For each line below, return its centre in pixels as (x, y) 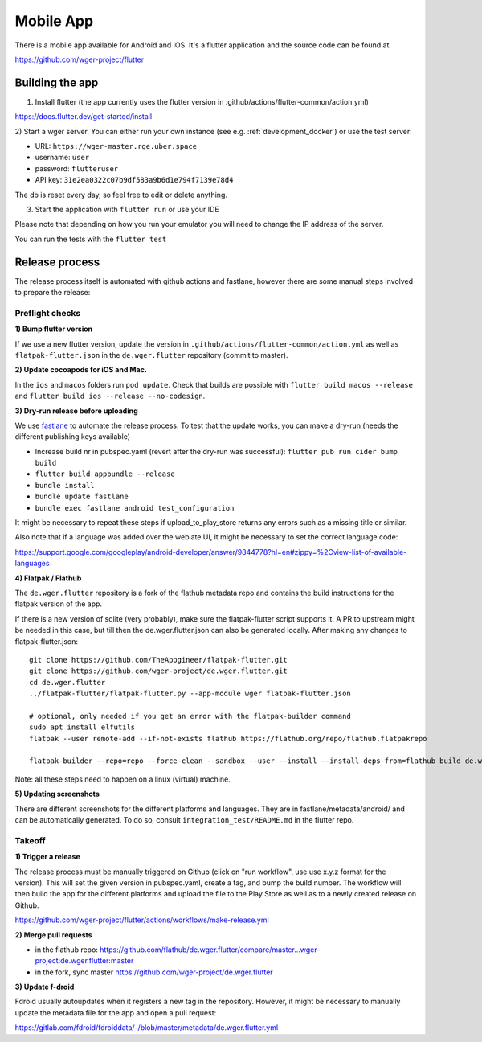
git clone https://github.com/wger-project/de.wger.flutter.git (159, 671)
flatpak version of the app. (59, 604)
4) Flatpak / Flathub (48, 578)
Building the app (57, 82)
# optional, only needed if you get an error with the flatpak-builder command (190, 716)
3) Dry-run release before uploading (76, 411)
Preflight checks (48, 313)
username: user (62, 158)
